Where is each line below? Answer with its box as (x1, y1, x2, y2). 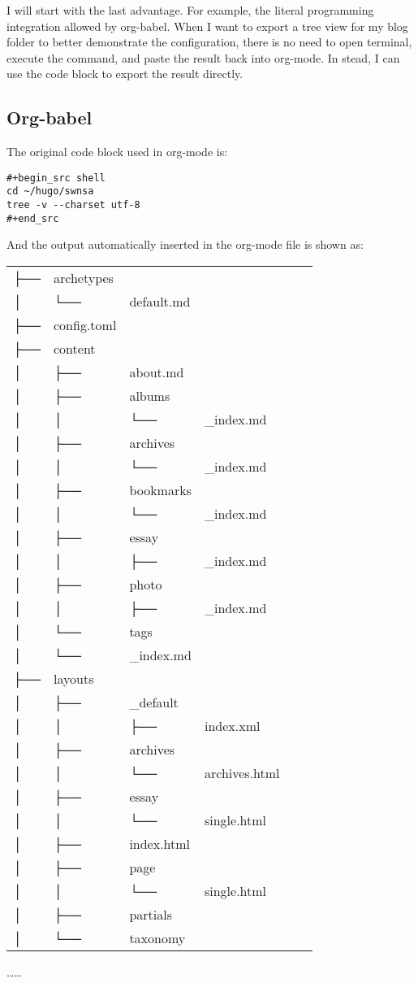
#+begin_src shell (6, 172, 106, 184)
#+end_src (6, 212, 59, 224)
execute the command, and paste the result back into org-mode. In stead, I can (6, 49, 400, 66)
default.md (129, 291, 191, 311)
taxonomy (129, 928, 186, 947)
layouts (54, 668, 94, 688)
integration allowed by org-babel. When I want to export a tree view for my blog (6, 17, 408, 34)
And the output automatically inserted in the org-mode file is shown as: (6, 236, 364, 253)
